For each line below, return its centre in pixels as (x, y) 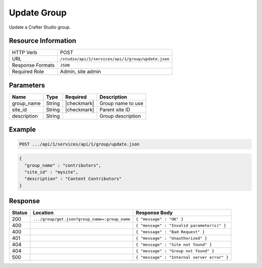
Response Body (155, 213)
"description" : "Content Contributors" (73, 179)
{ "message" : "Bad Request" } (171, 232)
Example (22, 130)
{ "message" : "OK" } (160, 219)
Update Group (38, 13)
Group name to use (122, 103)
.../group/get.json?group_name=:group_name (82, 219)
